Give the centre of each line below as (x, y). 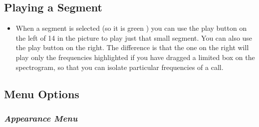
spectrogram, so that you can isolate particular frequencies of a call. (120, 67)
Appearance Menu (41, 118)
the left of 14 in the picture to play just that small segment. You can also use (134, 37)
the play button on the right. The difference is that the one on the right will (132, 47)
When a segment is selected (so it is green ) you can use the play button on (131, 28)
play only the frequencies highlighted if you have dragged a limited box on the (135, 57)
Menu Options (42, 94)
